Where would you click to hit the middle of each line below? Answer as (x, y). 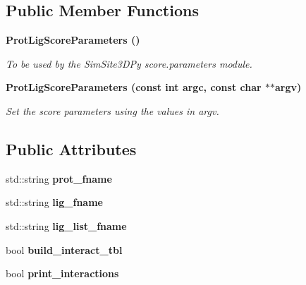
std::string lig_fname (54, 202)
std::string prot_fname (59, 178)
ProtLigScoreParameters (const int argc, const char (134, 87)
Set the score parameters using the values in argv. (112, 110)
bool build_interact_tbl (64, 249)
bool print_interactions (62, 273)
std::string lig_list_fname (66, 225)
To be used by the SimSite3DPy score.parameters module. (129, 63)
